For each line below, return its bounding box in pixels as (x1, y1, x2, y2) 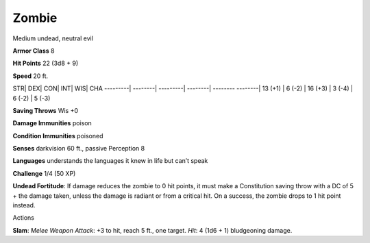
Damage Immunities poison (12, 119, 92, 127)
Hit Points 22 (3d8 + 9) (12, 59, 79, 68)
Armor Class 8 (12, 47, 55, 55)
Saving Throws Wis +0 (12, 106, 79, 114)
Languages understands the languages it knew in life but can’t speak (12, 157, 208, 165)
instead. (12, 201, 36, 209)
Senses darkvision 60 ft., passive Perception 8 (12, 144, 145, 153)
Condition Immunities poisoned (12, 131, 103, 140)
